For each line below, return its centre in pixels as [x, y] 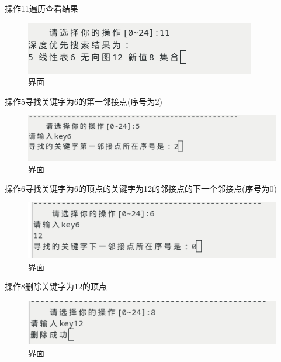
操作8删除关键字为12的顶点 [56, 286]
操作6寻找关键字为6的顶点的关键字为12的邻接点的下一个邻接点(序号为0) [141, 188]
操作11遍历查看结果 [41, 8]
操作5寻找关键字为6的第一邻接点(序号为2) [84, 101]
